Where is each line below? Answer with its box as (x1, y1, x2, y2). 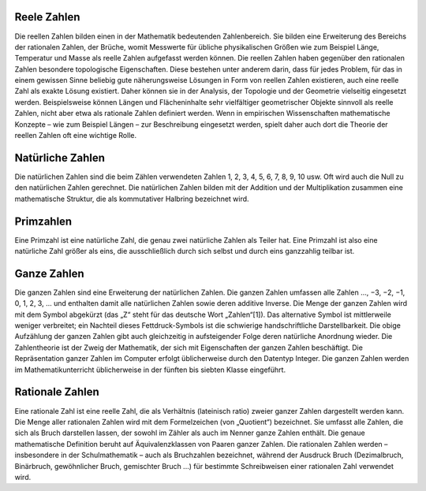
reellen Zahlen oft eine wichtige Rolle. (14, 131, 137, 140)
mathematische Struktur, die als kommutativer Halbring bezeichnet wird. (14, 194, 249, 203)
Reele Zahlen (14, 10, 80, 24)
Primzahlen (14, 214, 73, 228)
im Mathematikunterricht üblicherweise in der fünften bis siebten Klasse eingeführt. (14, 365, 286, 374)
